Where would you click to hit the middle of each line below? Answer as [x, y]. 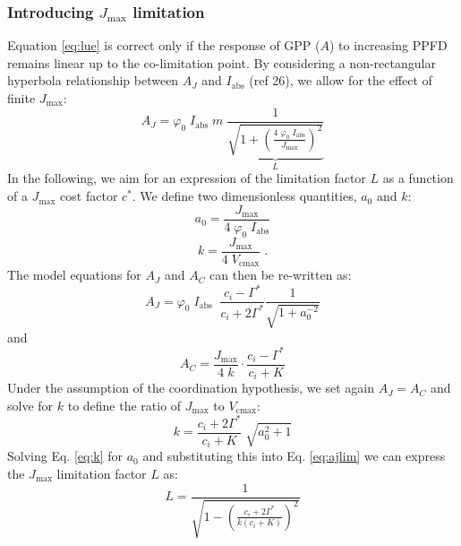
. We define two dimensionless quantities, [244, 196]
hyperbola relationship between [93, 80]
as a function [418, 178]
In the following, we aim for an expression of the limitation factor [187, 178]
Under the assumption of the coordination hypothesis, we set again [191, 388]
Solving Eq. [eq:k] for [65, 456]
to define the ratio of [124, 405]
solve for [30, 405]
